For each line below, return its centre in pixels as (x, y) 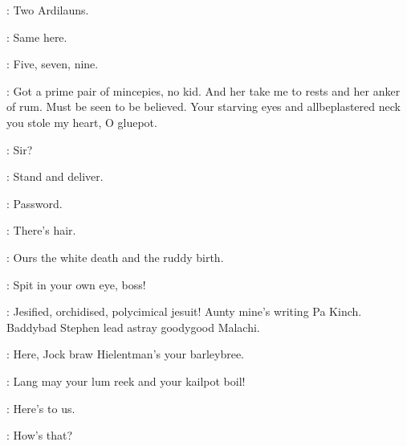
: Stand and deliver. (55, 176)
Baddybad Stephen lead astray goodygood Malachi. (133, 327)
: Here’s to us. (41, 408)
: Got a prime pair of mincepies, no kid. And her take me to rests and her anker (203, 90)
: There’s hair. (41, 230)
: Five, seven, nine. (53, 64)
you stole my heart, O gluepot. (82, 122)
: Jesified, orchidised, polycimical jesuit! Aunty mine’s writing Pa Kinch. (184, 311)
